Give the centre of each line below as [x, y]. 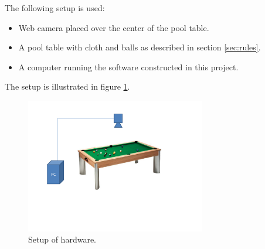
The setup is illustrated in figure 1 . [67, 86]
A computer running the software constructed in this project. [128, 66]
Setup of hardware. [62, 239]
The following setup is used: [55, 8]
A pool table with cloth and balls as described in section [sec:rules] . [140, 47]
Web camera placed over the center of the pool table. [114, 27]
